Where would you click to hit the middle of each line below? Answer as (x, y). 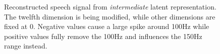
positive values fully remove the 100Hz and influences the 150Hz (103, 36)
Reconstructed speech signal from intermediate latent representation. (110, 6)
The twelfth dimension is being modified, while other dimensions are (110, 16)
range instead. (26, 46)
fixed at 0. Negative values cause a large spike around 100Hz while (107, 26)
